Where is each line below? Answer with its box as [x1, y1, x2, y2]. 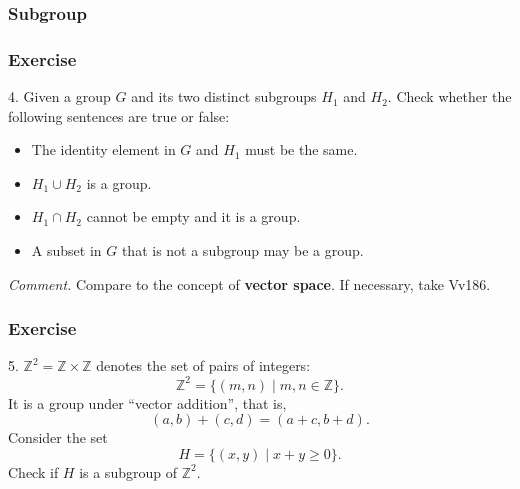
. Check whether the [387, 86, 512, 107]
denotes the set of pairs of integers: [96, 355, 311, 376]
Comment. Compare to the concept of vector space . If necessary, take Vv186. [8, 273, 491, 294]
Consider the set [8, 427, 108, 448]
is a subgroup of [79, 461, 177, 482]
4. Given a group [8, 86, 111, 107]
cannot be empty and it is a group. [86, 206, 301, 227]
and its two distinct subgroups [131, 86, 317, 107]
